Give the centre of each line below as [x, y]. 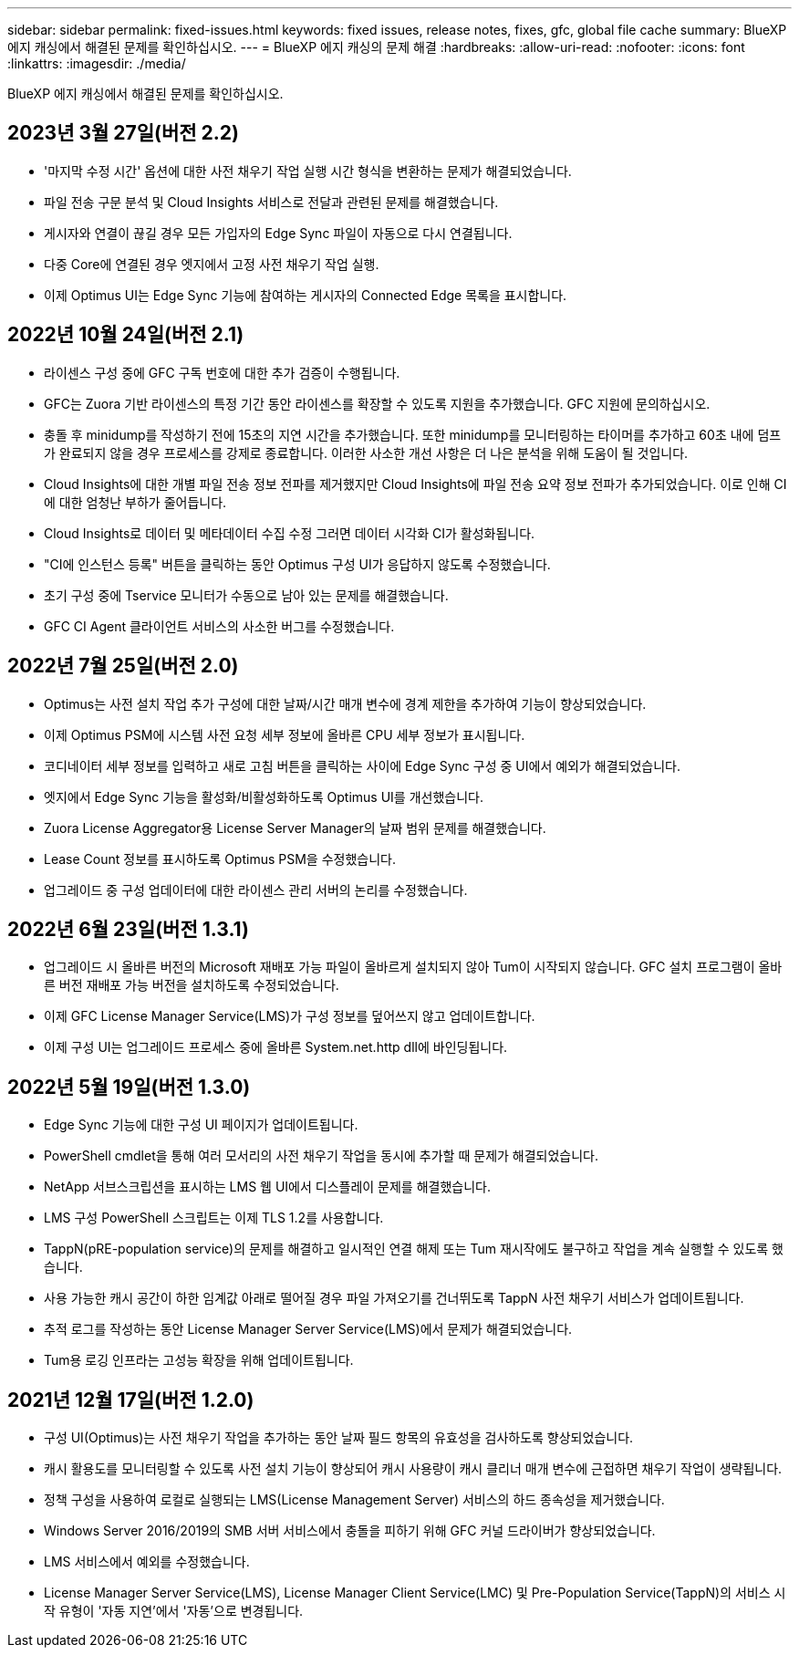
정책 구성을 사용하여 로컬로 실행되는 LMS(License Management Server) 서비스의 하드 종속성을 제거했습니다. [354, 1500]
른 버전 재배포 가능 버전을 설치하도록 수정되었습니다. [192, 985]
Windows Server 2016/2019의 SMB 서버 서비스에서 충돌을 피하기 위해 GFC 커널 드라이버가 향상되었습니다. [350, 1531]
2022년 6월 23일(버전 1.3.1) [128, 929]
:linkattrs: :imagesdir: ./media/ [97, 63]
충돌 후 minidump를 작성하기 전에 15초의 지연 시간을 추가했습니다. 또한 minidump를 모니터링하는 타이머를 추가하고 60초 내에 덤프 [413, 434]
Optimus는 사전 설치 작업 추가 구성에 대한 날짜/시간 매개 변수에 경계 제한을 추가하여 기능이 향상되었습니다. [345, 703]
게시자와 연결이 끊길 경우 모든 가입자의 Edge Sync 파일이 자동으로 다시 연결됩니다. [278, 233]
